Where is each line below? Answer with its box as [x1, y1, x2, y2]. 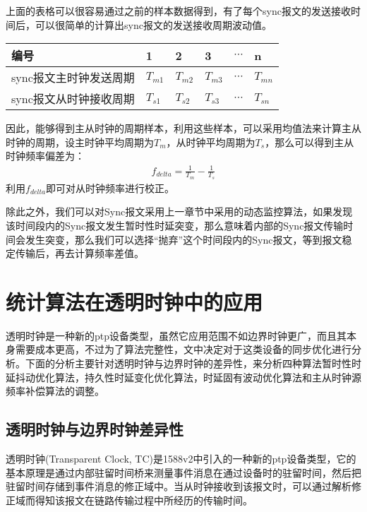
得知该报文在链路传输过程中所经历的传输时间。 [35, 492, 253, 507]
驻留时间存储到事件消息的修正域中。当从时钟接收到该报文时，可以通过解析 [6, 479, 351, 494]
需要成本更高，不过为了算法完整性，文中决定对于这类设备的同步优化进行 [15, 342, 351, 357]
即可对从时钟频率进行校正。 [46, 180, 174, 195]
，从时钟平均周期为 [166, 134, 255, 149]
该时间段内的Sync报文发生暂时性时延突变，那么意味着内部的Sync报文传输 [6, 218, 344, 232]
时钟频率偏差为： [6, 148, 85, 163]
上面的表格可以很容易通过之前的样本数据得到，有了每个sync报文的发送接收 [6, 4, 351, 18]
